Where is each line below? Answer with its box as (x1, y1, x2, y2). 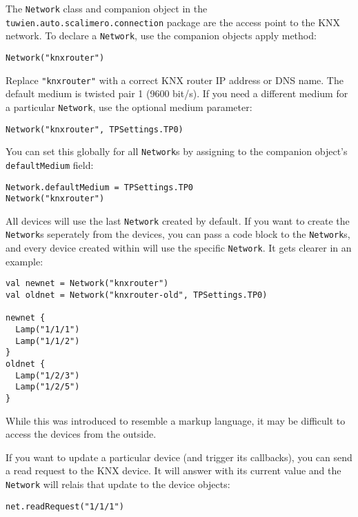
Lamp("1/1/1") (15, 325, 80, 334)
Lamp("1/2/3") (15, 370, 80, 381)
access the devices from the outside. (6, 427, 157, 441)
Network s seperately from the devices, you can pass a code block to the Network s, (6, 227, 350, 241)
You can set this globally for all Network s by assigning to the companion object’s (6, 144, 348, 159)
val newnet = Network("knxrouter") (6, 278, 169, 289)
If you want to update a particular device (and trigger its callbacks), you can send (6, 449, 352, 464)
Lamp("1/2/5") (15, 382, 80, 392)
